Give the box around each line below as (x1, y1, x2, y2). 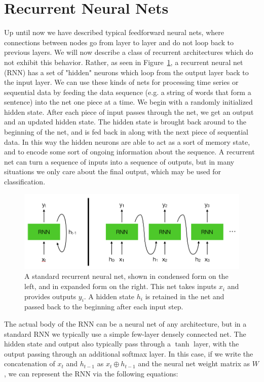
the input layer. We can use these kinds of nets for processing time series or (4, 77, 239, 87)
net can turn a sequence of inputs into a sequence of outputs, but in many (4, 156, 235, 167)
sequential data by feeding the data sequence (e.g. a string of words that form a (4, 86, 251, 97)
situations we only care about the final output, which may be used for (4, 166, 221, 177)
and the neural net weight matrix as (138, 358, 250, 369)
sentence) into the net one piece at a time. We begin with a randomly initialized (4, 97, 253, 107)
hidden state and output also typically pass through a (4, 338, 171, 349)
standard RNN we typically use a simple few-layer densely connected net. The (4, 328, 246, 339)
